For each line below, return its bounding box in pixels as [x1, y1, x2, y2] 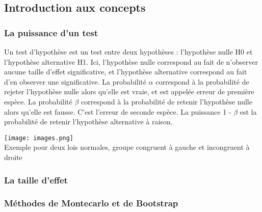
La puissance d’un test [4, 26, 98, 39]
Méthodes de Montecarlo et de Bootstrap [4, 197, 178, 209]
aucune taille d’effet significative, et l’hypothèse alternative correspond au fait [4, 66, 247, 77]
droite [4, 152, 22, 162]
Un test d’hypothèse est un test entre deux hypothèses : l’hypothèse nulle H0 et [4, 46, 253, 57]
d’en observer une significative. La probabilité [4, 76, 146, 87]
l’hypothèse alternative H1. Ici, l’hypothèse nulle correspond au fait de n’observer [4, 56, 258, 67]
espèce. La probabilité [4, 96, 72, 107]
